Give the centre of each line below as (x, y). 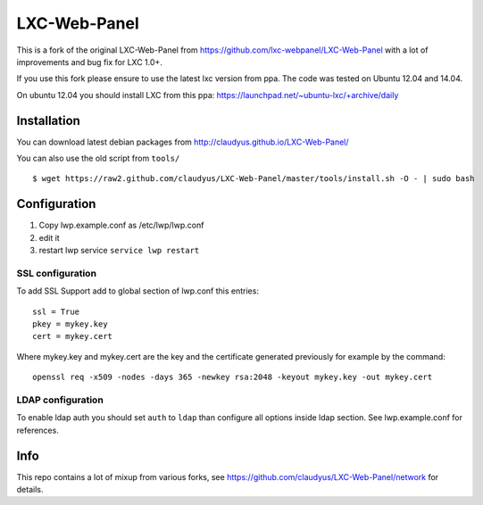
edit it (49, 237)
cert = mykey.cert (73, 336)
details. (30, 490)
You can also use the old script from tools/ (98, 158)
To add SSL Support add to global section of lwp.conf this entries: (137, 291)
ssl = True (56, 311)
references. (38, 430)
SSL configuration (57, 273)
